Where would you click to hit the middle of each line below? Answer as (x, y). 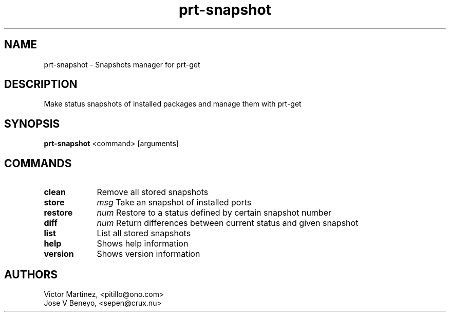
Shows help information (143, 244)
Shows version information (148, 254)
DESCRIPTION (41, 84)
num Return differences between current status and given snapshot (228, 223)
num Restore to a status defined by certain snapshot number (214, 213)
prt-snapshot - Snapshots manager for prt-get (122, 64)
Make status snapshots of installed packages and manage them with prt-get (173, 104)
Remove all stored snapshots (153, 192)
